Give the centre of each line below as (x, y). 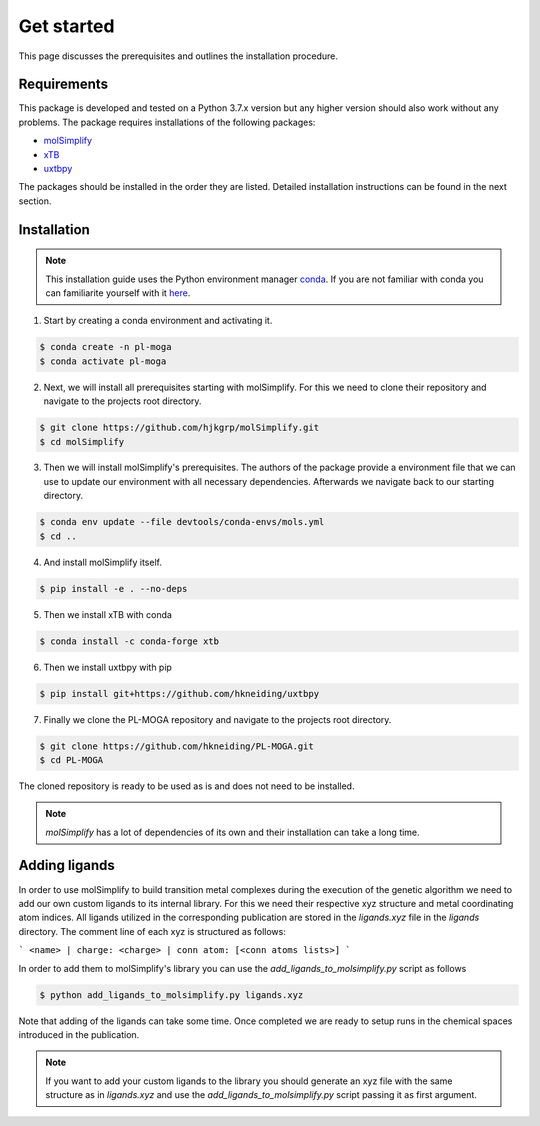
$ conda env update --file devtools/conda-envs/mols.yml (182, 522)
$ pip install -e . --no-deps (113, 588)
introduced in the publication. (79, 1034)
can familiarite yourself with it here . (118, 292)
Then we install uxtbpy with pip (107, 667)
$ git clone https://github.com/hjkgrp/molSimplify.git (179, 428)
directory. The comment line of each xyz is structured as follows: (152, 931)
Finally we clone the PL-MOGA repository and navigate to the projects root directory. (217, 719)
